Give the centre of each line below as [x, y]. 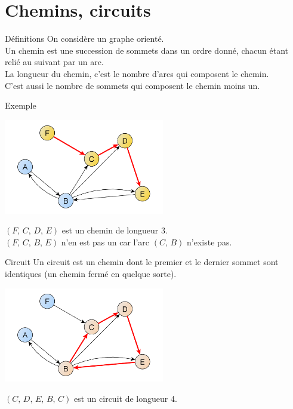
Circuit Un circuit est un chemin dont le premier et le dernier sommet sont [142, 262]
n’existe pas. [209, 242]
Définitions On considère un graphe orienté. [84, 39]
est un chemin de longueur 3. [115, 230]
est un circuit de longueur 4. [125, 398]
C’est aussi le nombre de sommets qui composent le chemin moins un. [132, 85]
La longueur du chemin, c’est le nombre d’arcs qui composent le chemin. [137, 73]
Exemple [21, 105]
